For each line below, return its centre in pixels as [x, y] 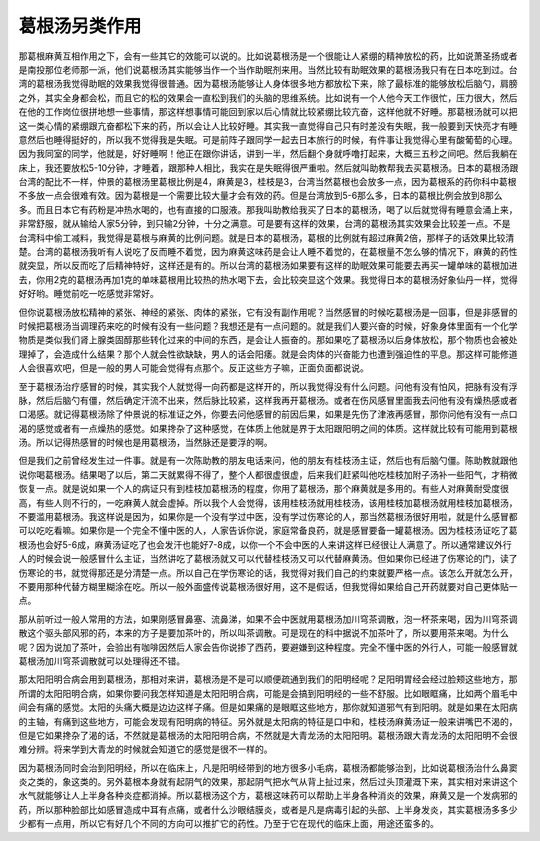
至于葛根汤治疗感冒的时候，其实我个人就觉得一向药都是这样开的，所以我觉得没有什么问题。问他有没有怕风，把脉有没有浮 [268, 386]
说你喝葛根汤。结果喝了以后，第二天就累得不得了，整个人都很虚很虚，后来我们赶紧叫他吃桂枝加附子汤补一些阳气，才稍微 [268, 474]
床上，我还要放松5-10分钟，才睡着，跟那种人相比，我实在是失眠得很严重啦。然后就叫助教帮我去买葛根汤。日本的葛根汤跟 [268, 167]
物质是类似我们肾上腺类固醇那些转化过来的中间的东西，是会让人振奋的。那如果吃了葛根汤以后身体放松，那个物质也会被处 [268, 340]
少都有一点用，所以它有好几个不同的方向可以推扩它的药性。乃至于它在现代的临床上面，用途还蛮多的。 [228, 824]
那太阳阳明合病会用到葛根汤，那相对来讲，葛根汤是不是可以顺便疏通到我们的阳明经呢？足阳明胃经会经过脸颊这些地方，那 [268, 679]
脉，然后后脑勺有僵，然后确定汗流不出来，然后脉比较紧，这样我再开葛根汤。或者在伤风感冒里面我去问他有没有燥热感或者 [268, 400]
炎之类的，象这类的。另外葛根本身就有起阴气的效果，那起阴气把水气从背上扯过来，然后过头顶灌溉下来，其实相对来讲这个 [268, 782]
